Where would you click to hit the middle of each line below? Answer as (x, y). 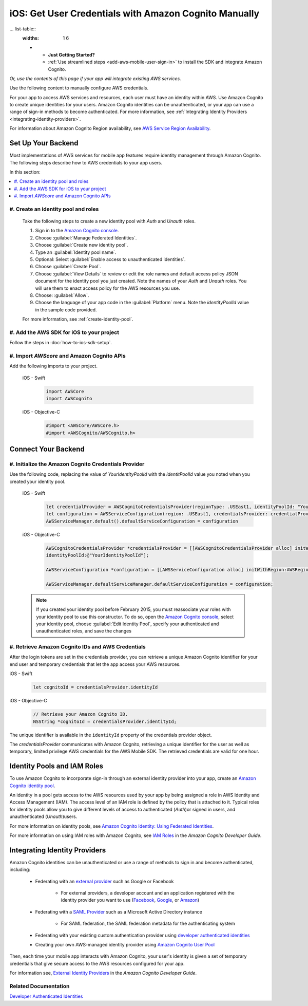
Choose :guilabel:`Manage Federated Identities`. (86, 238)
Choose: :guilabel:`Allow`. (62, 295)
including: (20, 870)
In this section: (25, 172)
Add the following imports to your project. (53, 366)
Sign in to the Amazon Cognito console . (77, 231)
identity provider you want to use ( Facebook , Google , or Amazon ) (130, 900)
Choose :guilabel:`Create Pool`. (68, 267)
